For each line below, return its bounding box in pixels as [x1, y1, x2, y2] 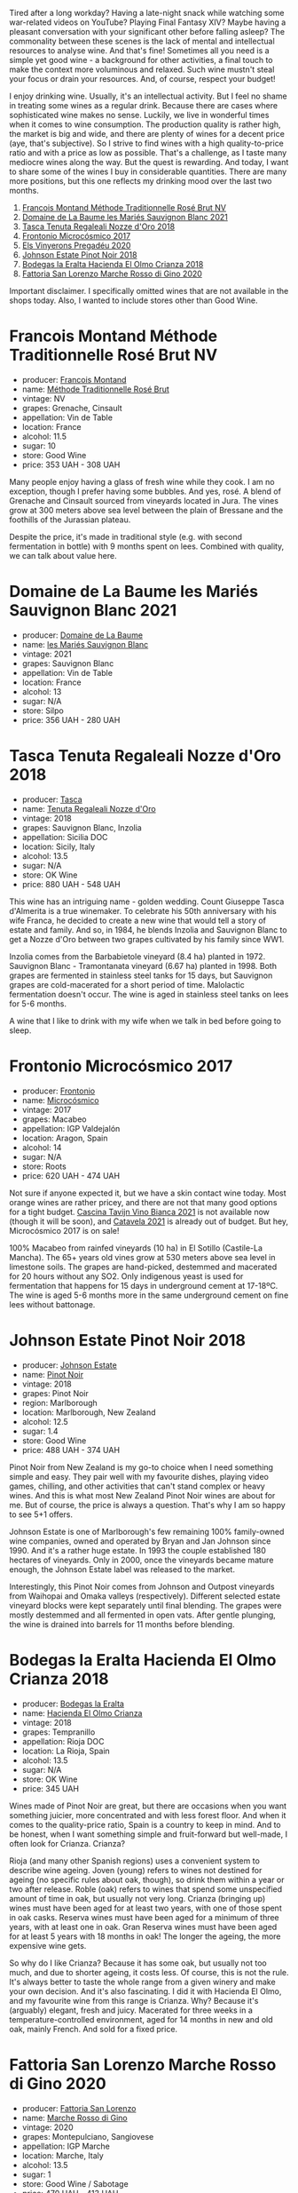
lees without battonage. [9, 1299, 96, 1309]
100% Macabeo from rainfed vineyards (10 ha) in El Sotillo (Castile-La [9, 1243, 263, 1253]
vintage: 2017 [21, 1104, 72, 1115]
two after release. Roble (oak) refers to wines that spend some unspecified [9, 1883, 283, 1895]
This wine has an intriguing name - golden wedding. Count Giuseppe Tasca [9, 896, 285, 907]
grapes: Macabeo [21, 1114, 87, 1124]
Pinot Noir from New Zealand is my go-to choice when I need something [9, 1461, 273, 1473]
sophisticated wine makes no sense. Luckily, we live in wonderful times [9, 110, 270, 120]
